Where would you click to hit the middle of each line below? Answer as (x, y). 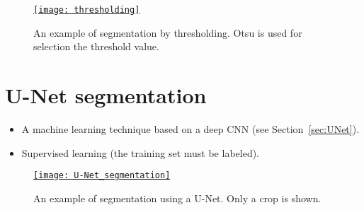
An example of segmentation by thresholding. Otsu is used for (168, 32)
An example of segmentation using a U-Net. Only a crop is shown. (177, 198)
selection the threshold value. (96, 46)
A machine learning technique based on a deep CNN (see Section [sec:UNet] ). (190, 128)
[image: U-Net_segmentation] (102, 176)
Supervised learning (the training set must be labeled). (141, 152)
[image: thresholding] (87, 10)
